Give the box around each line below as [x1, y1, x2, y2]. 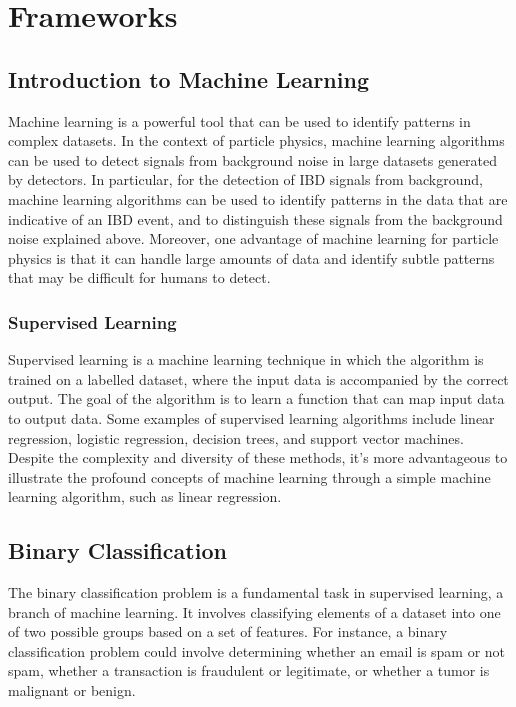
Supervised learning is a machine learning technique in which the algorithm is [8, 349, 484, 370]
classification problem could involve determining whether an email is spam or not [8, 640, 506, 661]
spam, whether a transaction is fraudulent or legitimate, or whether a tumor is [8, 660, 490, 681]
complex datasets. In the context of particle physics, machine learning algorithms [8, 130, 505, 151]
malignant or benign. [8, 680, 136, 701]
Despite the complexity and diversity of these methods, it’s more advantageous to [8, 447, 508, 468]
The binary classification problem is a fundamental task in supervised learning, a [8, 582, 504, 603]
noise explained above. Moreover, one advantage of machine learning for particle [8, 228, 499, 249]
